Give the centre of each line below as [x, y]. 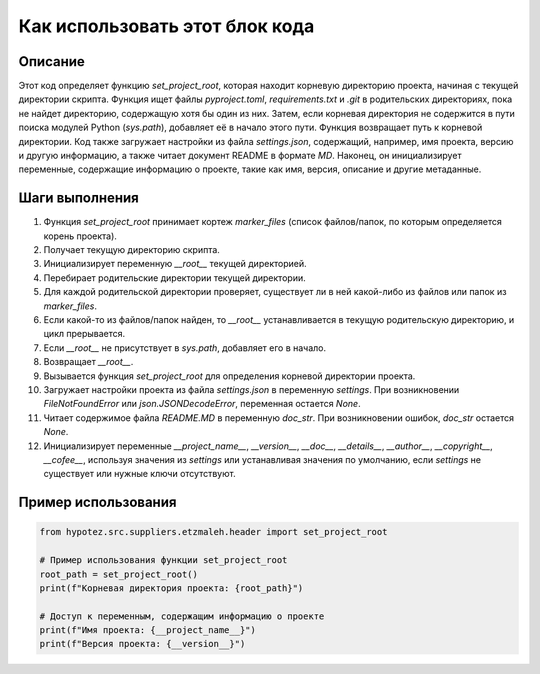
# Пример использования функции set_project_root [163, 560]
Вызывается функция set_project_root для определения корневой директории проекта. [229, 376]
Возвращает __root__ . [88, 362]
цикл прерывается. [84, 334]
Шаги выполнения [78, 198]
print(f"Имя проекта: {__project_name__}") [148, 630]
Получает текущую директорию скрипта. [131, 250]
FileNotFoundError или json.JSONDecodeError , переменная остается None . [202, 404]
